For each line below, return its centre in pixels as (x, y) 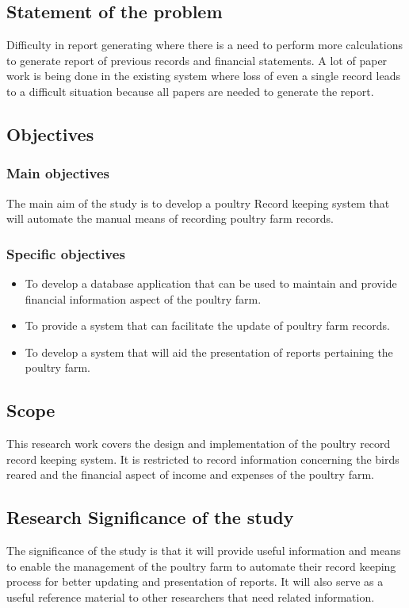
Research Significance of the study (150, 517)
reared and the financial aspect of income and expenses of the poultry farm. (190, 474)
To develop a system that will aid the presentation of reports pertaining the (209, 352)
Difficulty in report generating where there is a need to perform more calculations (204, 45)
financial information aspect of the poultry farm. (143, 298)
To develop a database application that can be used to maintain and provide (211, 283)
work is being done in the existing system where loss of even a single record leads (203, 76)
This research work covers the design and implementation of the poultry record (199, 444)
